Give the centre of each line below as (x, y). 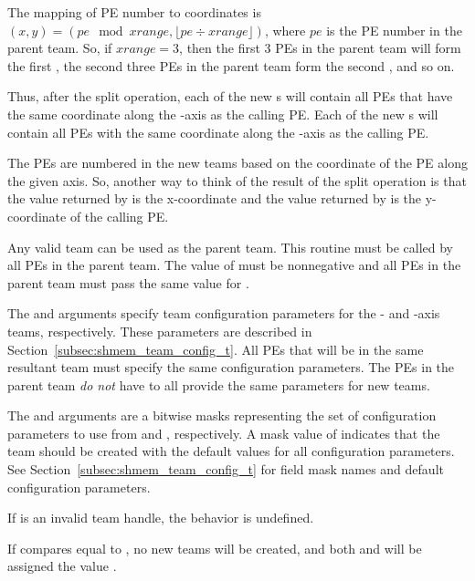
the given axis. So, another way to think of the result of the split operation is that (237, 180)
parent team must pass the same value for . (128, 282)
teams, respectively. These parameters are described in (160, 331)
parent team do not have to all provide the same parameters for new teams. (219, 384)
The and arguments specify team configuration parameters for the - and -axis (224, 313)
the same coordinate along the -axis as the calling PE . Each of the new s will (223, 114)
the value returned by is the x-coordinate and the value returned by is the (215, 198)
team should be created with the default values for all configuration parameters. (231, 451)
